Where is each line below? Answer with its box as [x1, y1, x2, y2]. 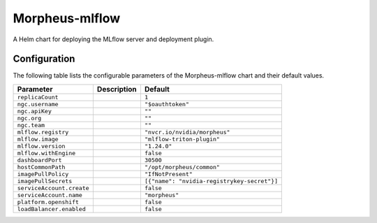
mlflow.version [17, 142, 66, 150]
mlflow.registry [17, 128, 69, 136]
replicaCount [17, 93, 59, 101]
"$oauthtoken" [144, 100, 190, 108]
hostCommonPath [17, 163, 66, 171]
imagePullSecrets [17, 177, 73, 185]
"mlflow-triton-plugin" [144, 135, 220, 143]
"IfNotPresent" [144, 170, 193, 178]
